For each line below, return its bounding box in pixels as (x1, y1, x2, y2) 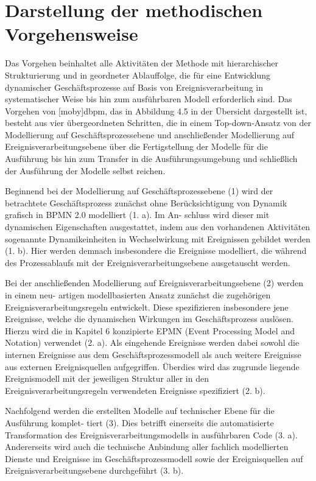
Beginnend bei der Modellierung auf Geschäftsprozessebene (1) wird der (5, 184, 273, 197)
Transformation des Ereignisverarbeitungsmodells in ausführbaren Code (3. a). (5, 428, 298, 441)
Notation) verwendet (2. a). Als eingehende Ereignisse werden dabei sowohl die (5, 336, 300, 349)
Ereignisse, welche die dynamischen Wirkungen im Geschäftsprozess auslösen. (5, 312, 293, 325)
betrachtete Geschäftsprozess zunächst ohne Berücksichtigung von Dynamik (5, 196, 287, 209)
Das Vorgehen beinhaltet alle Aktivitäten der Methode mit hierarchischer (5, 57, 278, 69)
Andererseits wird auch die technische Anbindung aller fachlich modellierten (5, 440, 289, 453)
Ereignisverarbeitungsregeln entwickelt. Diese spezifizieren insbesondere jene (5, 300, 289, 313)
